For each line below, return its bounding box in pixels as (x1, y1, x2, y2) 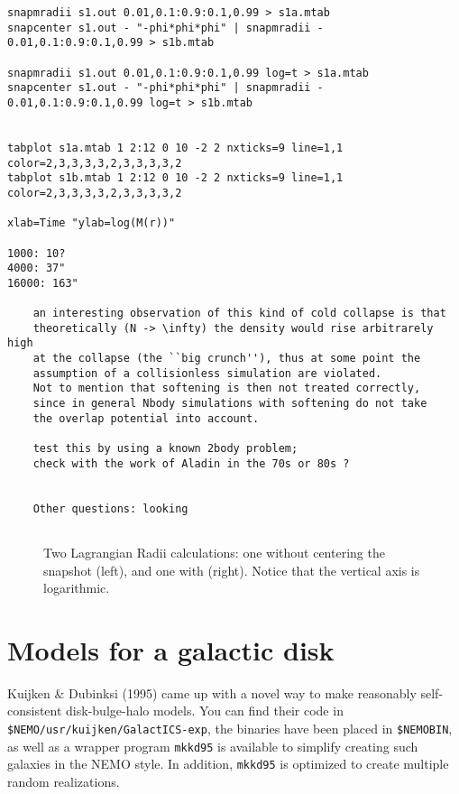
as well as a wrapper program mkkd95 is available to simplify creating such (7, 736, 418, 755)
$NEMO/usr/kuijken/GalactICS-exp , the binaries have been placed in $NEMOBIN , (7, 719, 453, 738)
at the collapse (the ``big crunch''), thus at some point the (32, 352, 421, 365)
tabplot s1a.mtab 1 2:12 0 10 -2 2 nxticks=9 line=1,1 (7, 141, 344, 154)
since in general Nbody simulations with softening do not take (32, 397, 427, 411)
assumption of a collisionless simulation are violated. (32, 366, 382, 380)
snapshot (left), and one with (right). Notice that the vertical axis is (43, 560, 420, 579)
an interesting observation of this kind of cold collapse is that (32, 307, 446, 320)
